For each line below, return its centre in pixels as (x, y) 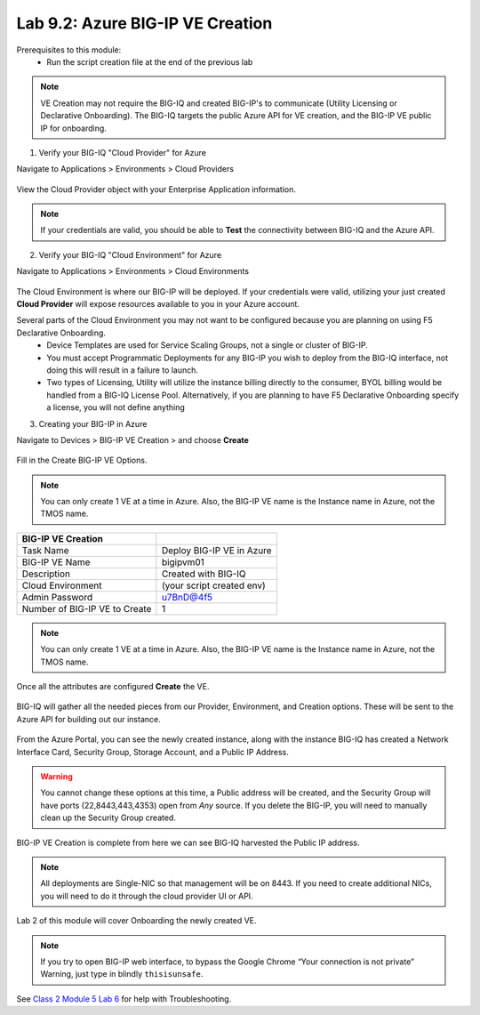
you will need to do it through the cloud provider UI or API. (147, 896)
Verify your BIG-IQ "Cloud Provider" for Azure (122, 152)
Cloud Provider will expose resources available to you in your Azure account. (158, 304)
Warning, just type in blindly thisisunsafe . (122, 974)
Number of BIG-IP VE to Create (87, 608)
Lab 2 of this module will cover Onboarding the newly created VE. (136, 921)
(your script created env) (213, 585)
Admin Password (57, 597)
